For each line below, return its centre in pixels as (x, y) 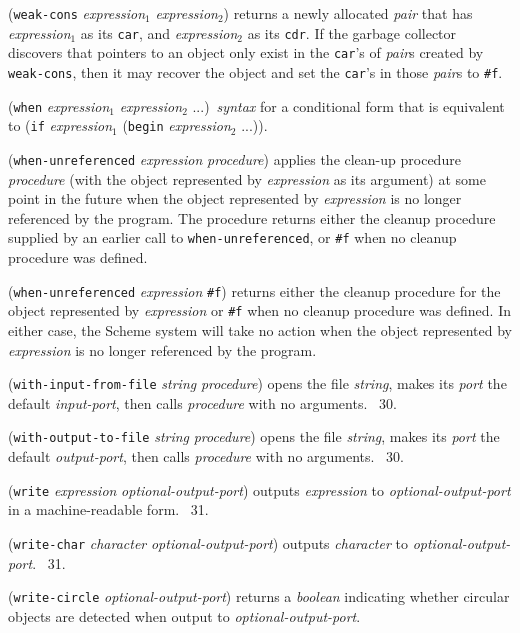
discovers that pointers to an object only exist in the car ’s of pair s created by (246, 52)
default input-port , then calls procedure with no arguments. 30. (202, 402)
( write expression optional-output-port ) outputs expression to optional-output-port (259, 489)
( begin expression (176, 125)
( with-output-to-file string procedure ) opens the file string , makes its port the (254, 436)
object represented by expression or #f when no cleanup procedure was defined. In (260, 310)
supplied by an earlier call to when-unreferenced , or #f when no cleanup (232, 237)
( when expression (59, 105)
